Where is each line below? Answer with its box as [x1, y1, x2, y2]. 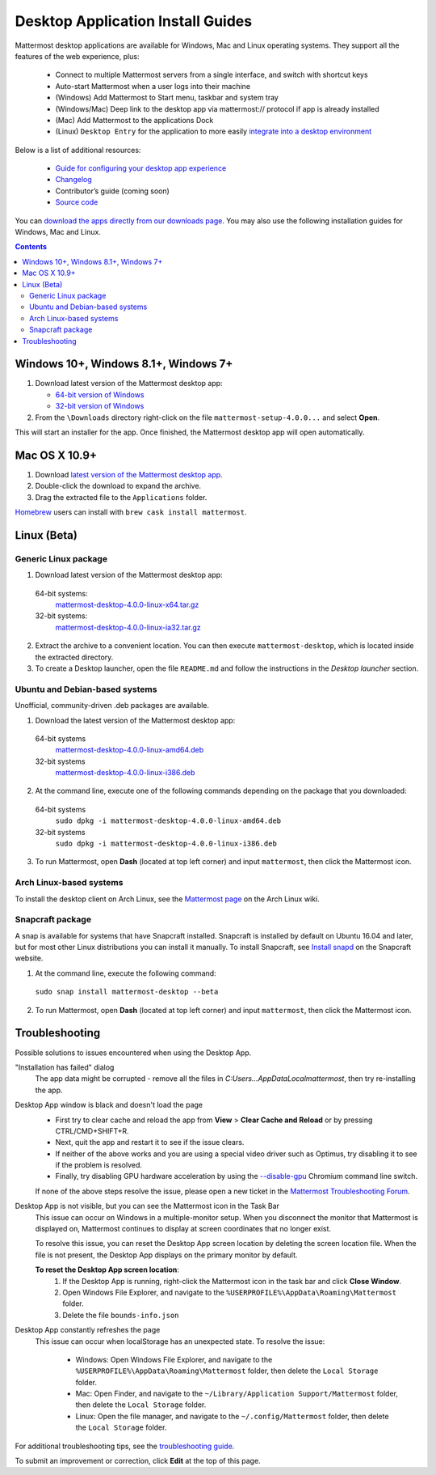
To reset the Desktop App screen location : [35, 1265, 179, 1274]
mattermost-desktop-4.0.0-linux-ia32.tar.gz [55, 622, 201, 632]
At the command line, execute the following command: [35, 968, 217, 978]
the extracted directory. [35, 652, 114, 662]
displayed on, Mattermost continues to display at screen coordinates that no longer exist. [35, 1224, 331, 1234]
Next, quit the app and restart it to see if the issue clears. [55, 1138, 245, 1147]
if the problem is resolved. [55, 1160, 143, 1170]
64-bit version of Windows [55, 389, 145, 400]
